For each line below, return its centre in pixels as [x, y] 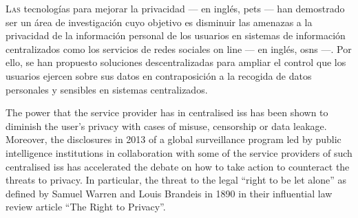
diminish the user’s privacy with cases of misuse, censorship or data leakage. [166, 126]
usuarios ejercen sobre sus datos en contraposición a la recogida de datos [159, 75]
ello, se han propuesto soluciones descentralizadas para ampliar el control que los [176, 62]
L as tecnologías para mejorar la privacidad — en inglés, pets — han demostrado [175, 8]
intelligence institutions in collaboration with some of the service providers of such [179, 152]
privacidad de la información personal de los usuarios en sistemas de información [176, 35]
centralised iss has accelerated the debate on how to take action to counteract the [178, 166]
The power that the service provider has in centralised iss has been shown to [167, 112]
